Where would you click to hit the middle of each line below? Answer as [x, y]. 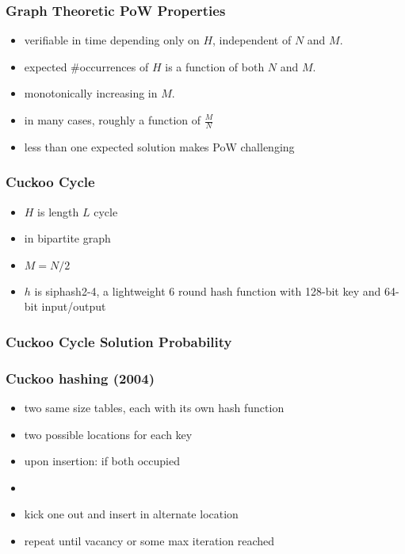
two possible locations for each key [108, 434]
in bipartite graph [67, 238]
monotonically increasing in [91, 93]
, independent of [252, 40]
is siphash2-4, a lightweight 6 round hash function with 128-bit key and [208, 290]
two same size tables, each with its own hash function [154, 408]
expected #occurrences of [86, 66]
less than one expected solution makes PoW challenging [159, 146]
